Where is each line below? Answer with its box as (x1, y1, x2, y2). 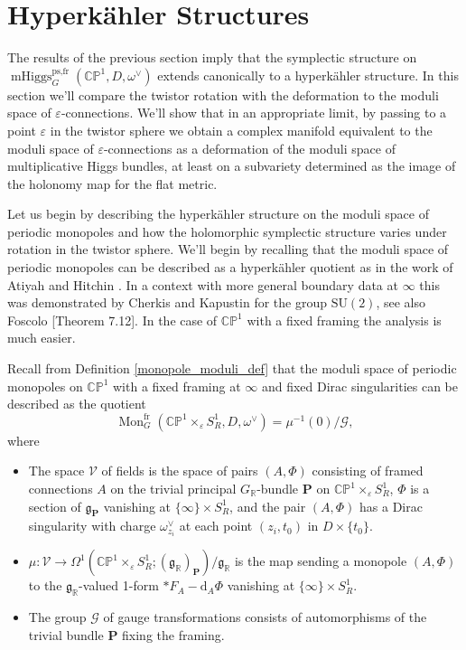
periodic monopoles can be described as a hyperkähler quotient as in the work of (7, 258, 453, 277)
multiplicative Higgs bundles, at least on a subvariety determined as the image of (7, 156, 456, 175)
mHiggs (10, 70, 52, 83)
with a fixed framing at (113, 376, 241, 395)
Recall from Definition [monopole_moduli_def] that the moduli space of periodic (7, 359, 457, 378)
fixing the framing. (122, 625, 225, 644)
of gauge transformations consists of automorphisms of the (103, 608, 427, 626)
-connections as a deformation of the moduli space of (103, 138, 396, 157)
